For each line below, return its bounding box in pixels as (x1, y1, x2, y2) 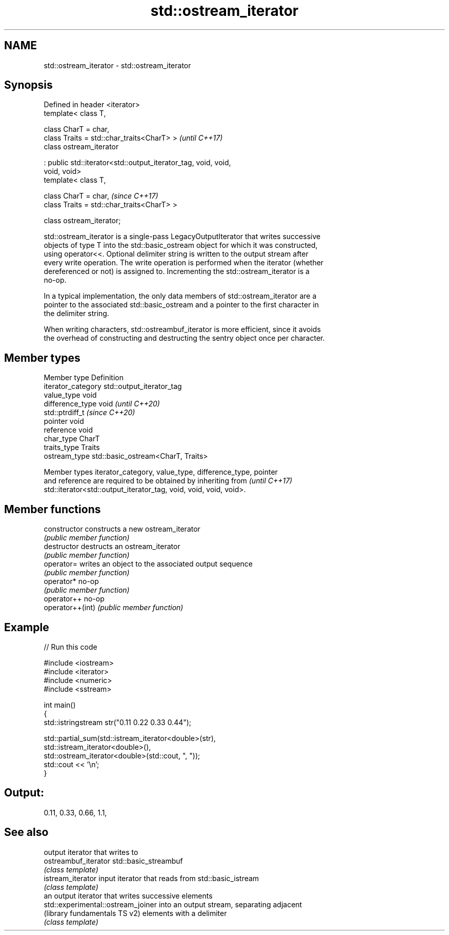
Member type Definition (44, 373, 124, 382)
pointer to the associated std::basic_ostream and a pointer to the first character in (44, 300, 319, 309)
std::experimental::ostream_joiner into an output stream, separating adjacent (44, 900, 302, 909)
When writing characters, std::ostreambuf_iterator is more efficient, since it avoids (44, 325, 321, 334)
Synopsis (4, 79, 53, 92)
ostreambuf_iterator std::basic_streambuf (44, 856, 183, 865)
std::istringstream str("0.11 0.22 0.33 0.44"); (44, 717, 192, 727)
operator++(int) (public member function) (44, 603, 183, 612)
